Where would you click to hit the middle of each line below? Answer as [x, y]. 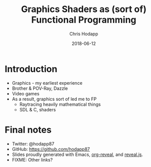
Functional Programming [84, 20]
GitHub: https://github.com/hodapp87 [51, 149]
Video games [26, 93]
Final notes [28, 130]
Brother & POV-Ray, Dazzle [40, 88]
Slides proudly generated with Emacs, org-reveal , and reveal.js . [78, 154]
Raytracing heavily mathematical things [60, 104]
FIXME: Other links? [32, 159]
